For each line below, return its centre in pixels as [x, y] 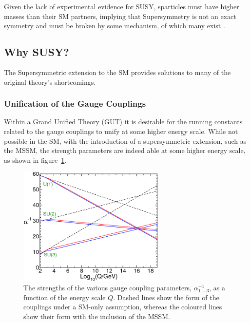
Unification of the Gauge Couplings [75, 104]
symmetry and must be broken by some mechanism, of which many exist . [115, 26]
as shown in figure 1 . [35, 160]
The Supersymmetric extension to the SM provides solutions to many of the [117, 72]
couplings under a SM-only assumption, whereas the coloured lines [123, 307]
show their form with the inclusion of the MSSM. [97, 316]
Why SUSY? [37, 52]
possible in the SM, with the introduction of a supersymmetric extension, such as [125, 141]
